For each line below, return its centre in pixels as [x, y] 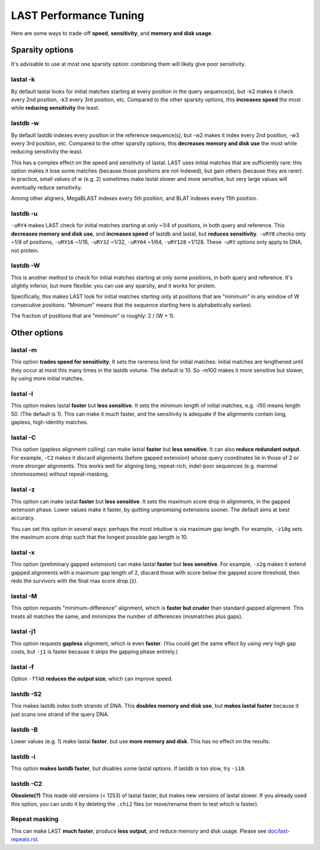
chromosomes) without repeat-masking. [60, 474]
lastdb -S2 [26, 694]
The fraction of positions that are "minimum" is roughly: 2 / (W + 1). [93, 316]
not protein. [25, 250]
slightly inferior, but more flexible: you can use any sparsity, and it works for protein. [113, 286]
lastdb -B [24, 730]
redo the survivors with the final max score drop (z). [74, 581]
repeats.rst [24, 839]
